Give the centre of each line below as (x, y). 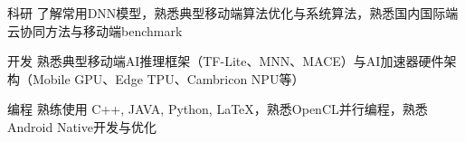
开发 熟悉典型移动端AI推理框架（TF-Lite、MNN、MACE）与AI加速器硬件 (226, 61)
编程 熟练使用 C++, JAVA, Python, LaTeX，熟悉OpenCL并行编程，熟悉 (218, 109)
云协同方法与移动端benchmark (95, 30)
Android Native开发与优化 (82, 126)
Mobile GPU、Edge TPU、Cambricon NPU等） (168, 78)
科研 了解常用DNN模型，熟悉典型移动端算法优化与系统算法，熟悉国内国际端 (233, 13)
